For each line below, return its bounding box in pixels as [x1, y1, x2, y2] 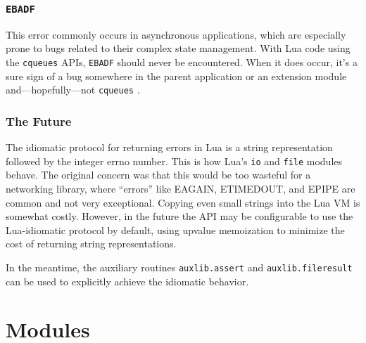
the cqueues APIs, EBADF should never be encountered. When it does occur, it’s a [6, 54, 358, 69]
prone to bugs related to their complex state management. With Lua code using [6, 41, 351, 56]
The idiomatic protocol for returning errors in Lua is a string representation [6, 140, 333, 155]
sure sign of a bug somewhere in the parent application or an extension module [6, 68, 347, 83]
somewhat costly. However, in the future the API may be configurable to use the [6, 209, 353, 224]
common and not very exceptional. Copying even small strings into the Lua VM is [6, 195, 360, 209]
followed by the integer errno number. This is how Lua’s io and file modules [6, 153, 343, 168]
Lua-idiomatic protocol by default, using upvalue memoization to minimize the [6, 222, 345, 237]
